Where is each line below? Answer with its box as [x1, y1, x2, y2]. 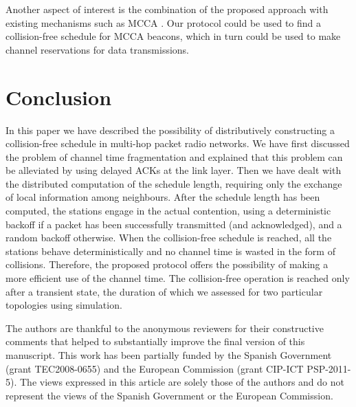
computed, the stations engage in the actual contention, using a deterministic [5, 203, 331, 218]
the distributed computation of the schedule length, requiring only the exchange [5, 176, 342, 190]
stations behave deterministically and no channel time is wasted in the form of [5, 243, 335, 258]
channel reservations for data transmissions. [5, 42, 190, 56]
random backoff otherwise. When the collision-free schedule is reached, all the [5, 230, 332, 245]
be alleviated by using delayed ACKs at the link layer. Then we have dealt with [5, 163, 342, 177]
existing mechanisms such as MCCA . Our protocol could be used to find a [5, 15, 322, 30]
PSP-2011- [307, 361, 351, 375]
